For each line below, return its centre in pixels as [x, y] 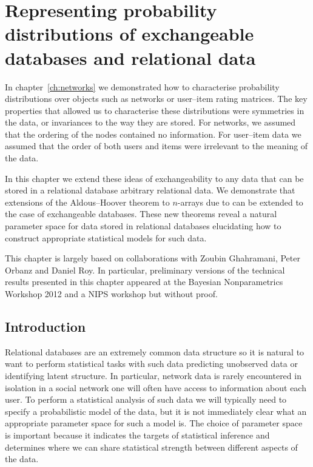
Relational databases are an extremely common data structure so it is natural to [155, 351]
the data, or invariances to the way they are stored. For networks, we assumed [150, 122]
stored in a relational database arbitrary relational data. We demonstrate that [150, 190]
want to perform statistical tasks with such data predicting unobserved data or [151, 364]
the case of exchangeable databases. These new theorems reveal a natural [141, 214]
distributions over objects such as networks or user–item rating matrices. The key [156, 99]
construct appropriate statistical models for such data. [106, 237]
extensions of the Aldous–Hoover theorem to [87, 202]
